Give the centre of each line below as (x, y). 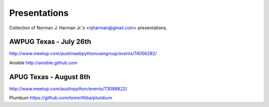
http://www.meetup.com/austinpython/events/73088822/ (68, 89)
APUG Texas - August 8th (50, 77)
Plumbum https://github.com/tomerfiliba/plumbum (61, 98)
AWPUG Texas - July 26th (50, 42)
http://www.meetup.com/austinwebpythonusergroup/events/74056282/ (83, 53)
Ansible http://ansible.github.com (43, 62)
